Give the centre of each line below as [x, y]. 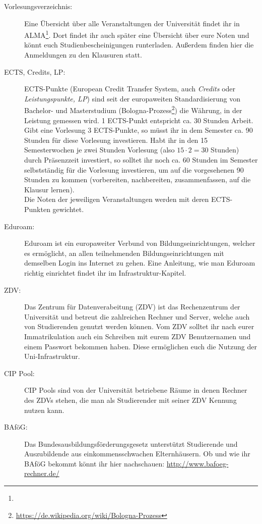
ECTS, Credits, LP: [35, 71]
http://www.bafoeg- [198, 463]
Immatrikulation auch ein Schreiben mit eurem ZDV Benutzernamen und [138, 336]
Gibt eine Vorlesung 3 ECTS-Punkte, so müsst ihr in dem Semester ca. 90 [139, 130]
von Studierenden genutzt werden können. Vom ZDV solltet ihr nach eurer [139, 326]
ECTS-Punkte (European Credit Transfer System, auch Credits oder [130, 89]
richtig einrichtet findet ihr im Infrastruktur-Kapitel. [105, 272]
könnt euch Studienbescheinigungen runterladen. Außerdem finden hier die [139, 45]
